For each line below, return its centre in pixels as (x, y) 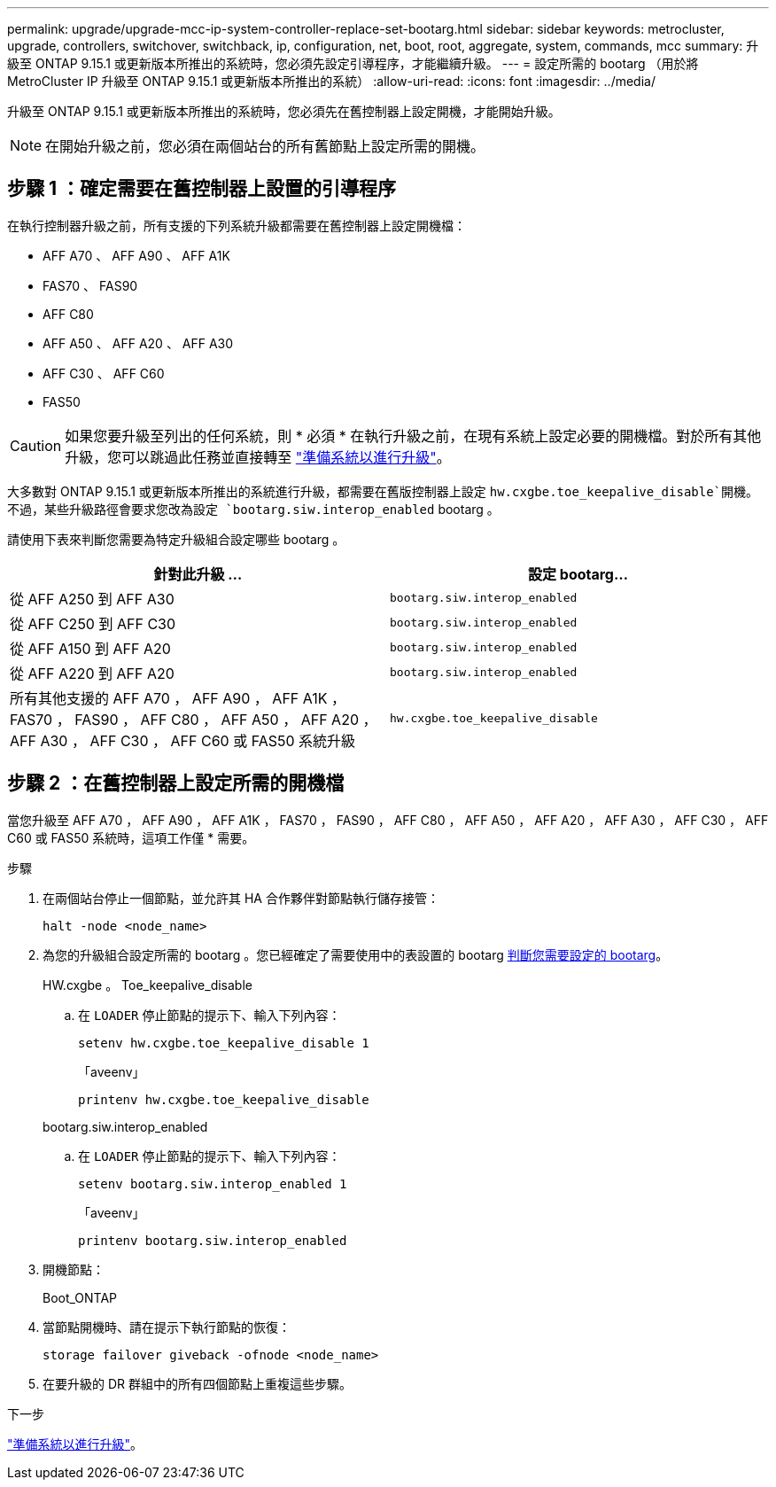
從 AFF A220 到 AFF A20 (92, 673)
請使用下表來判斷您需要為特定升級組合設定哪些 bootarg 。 (176, 539)
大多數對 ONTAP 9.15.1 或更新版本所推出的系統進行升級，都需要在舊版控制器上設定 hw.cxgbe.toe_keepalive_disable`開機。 (383, 491)
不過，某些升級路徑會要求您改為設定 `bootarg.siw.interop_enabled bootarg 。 (253, 509)
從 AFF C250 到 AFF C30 (93, 623)
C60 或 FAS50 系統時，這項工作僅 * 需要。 (131, 837)
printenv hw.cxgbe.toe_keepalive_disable (224, 1099)
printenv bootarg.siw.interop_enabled (213, 1240)
